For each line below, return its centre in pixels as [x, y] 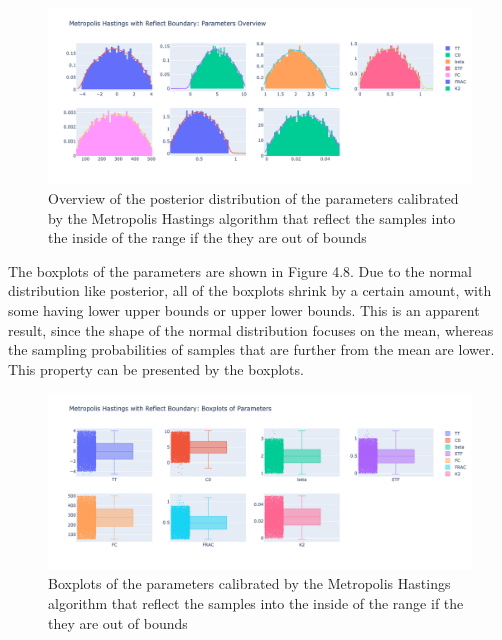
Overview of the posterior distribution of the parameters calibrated [253, 197]
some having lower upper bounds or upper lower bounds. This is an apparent [244, 309]
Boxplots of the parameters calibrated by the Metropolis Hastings [249, 583]
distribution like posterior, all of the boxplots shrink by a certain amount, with [250, 290]
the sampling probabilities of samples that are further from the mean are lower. [251, 349]
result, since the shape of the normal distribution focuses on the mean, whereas [251, 329]
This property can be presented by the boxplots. [156, 368]
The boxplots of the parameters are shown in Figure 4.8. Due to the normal [240, 270]
